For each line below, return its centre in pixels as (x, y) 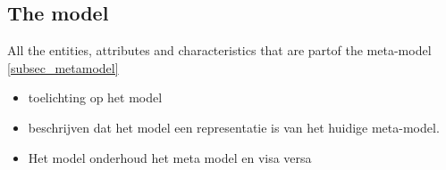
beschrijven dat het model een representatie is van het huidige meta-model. (234, 127)
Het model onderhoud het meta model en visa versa (170, 157)
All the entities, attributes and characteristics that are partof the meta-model (219, 50)
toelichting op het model (95, 97)
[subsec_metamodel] (63, 67)
